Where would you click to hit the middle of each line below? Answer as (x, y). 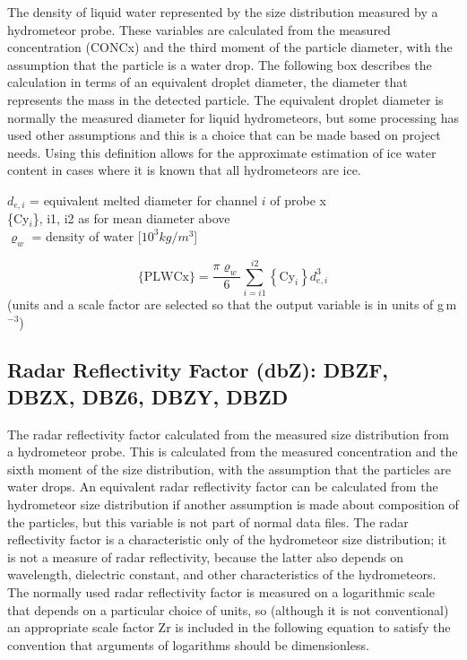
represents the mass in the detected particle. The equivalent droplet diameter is (225, 99)
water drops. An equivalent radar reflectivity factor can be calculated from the (223, 486)
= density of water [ (86, 235)
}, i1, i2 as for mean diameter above (131, 218)
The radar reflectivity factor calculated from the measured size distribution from (228, 434)
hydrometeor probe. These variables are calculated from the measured (199, 29)
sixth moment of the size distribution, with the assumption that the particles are (229, 469)
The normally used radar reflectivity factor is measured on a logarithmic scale (221, 592)
